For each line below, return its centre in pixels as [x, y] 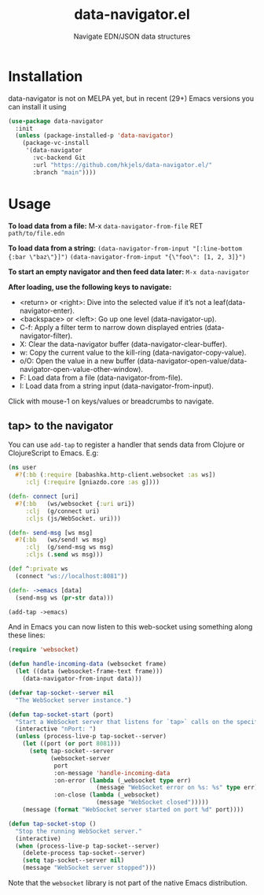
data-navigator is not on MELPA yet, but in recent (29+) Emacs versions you [131, 98]
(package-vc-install [56, 143]
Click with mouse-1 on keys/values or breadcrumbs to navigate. [111, 401]
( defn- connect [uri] [44, 497]
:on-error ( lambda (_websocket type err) [123, 780]
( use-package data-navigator [56, 121]
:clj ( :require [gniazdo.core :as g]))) [92, 482]
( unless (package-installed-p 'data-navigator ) [95, 136]
